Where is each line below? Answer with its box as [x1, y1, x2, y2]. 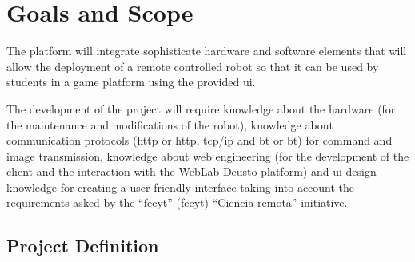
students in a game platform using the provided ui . [6, 73, 256, 90]
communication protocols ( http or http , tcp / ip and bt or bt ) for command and [6, 132, 393, 149]
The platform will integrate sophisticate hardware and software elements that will [6, 42, 407, 59]
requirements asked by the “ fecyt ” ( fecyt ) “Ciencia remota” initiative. [6, 194, 348, 211]
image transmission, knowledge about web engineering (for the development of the [6, 147, 409, 164]
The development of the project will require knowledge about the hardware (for [6, 100, 396, 117]
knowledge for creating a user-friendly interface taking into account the [6, 178, 355, 195]
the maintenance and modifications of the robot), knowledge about [6, 116, 333, 133]
